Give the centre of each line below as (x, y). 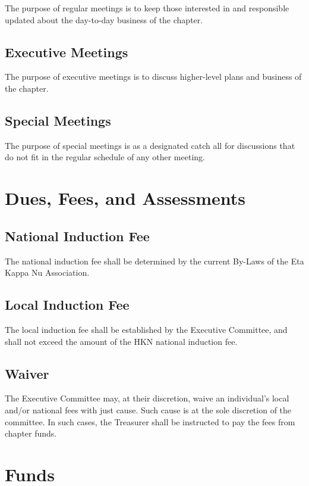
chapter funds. (31, 433)
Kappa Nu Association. (47, 272)
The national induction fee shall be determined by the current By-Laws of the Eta (154, 261)
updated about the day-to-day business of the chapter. (104, 19)
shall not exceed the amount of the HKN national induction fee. (121, 341)
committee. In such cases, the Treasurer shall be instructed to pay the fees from (150, 421)
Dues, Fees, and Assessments (125, 198)
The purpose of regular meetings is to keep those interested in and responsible (147, 8)
